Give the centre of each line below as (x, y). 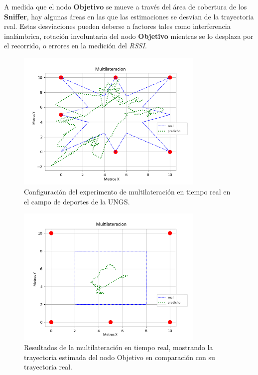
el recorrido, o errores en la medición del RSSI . (75, 46)
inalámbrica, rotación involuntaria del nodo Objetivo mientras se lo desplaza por (129, 36)
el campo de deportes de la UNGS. (77, 201)
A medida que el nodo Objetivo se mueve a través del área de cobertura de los (126, 6)
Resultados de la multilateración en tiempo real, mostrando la (119, 347)
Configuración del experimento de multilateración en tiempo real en (127, 191)
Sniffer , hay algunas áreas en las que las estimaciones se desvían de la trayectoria (129, 16)
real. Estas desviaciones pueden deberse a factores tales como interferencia (117, 26)
